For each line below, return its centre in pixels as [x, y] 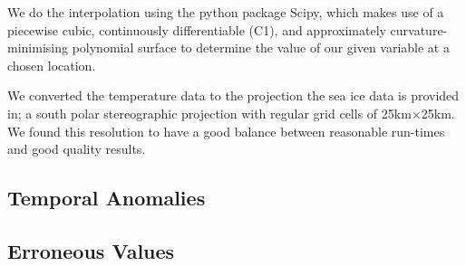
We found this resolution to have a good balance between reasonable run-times [226, 131]
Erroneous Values [91, 250]
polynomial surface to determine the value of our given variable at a [261, 47]
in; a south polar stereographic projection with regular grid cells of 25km [209, 113]
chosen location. [52, 65]
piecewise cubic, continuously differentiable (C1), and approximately [197, 29]
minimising [38, 47]
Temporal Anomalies [107, 198]
